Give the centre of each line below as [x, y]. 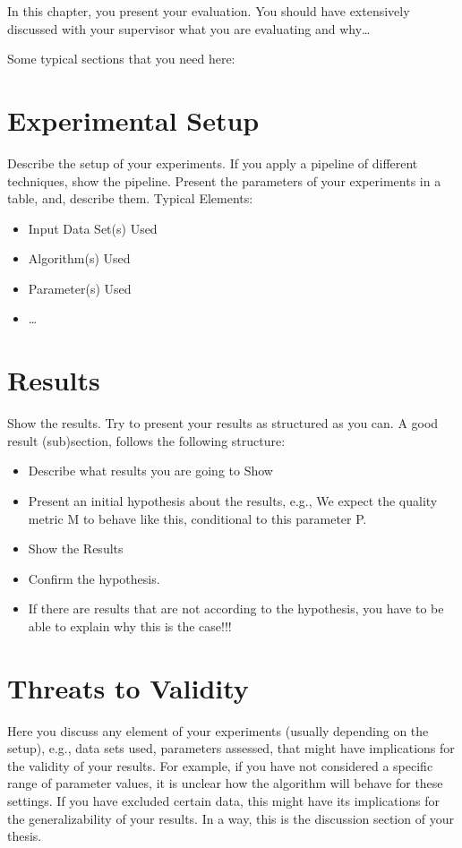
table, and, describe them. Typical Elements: [130, 198]
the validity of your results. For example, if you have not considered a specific [220, 765]
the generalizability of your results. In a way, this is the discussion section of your [231, 818]
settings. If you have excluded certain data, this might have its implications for [224, 801]
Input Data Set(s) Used [93, 228]
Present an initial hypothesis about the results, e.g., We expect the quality [233, 500]
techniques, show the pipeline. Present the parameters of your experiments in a [224, 180]
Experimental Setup [133, 120]
